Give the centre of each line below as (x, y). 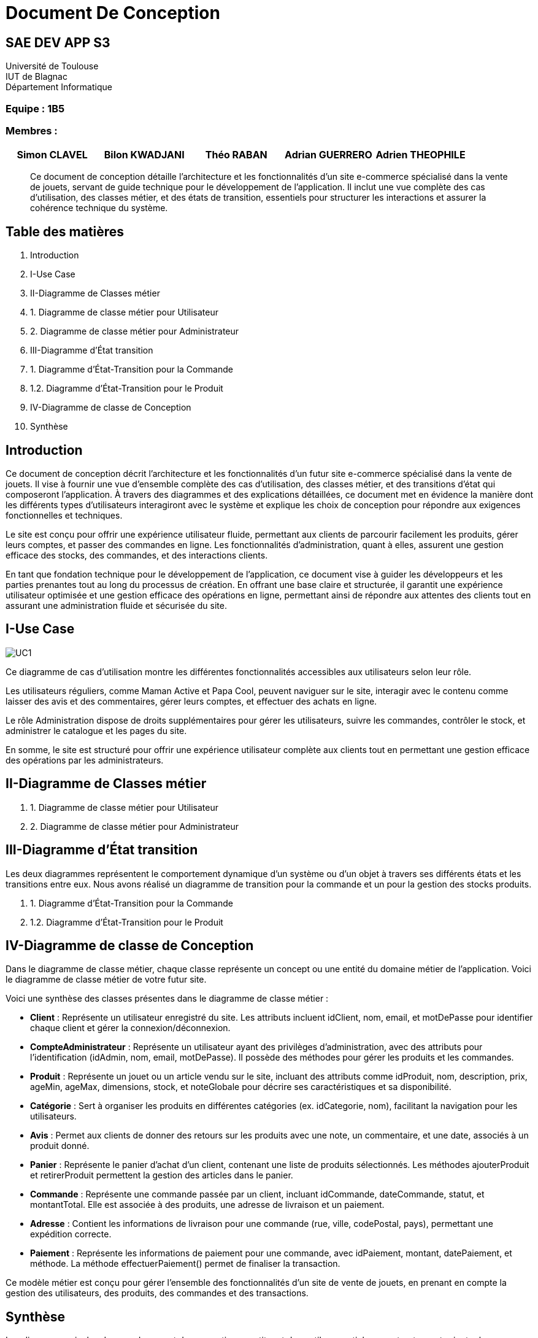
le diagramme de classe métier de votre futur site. (106, 980)
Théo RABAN (236, 155)
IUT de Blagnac (37, 77)
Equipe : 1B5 (35, 108)
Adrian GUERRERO (329, 155)
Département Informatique (59, 87)
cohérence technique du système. (99, 208)
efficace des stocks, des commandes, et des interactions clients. (137, 555)
